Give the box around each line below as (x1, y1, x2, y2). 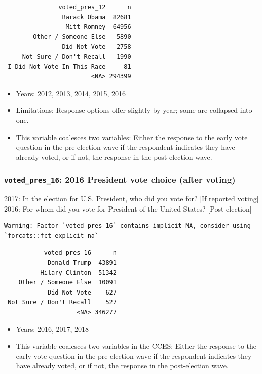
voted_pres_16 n (44, 249, 117, 257)
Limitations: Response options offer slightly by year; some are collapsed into (16, 105, 252, 115)
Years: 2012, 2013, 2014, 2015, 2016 (16, 88, 126, 98)
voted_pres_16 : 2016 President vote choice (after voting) (4, 173, 236, 186)
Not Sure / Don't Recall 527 (8, 299, 117, 306)
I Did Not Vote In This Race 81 (8, 63, 131, 70)
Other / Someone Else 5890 (33, 33, 131, 40)
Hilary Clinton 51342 (40, 269, 117, 276)
